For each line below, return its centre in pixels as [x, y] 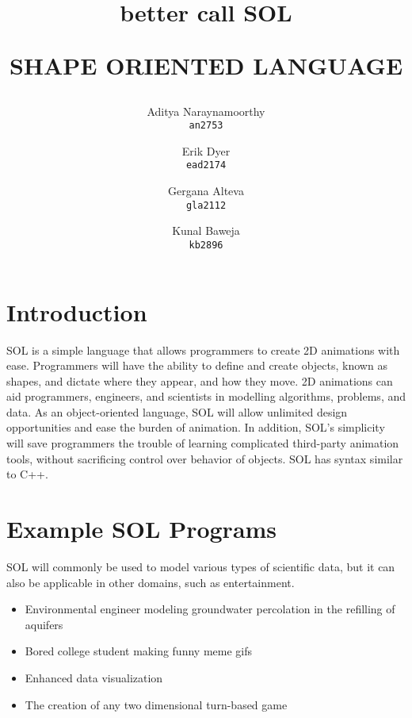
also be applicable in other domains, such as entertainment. [151, 582]
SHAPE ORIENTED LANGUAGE [206, 65]
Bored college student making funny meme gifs [138, 651]
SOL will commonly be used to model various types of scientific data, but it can [201, 566]
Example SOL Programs [142, 529]
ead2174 [206, 165]
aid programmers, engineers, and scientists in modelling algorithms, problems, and [206, 396]
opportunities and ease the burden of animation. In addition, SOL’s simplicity [196, 427]
